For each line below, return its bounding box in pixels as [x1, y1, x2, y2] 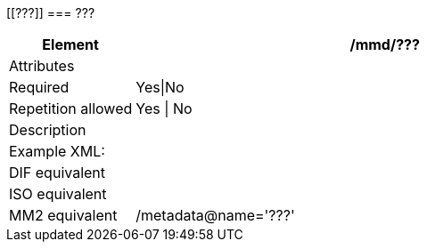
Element [42, 36, 99, 53]
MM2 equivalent [9, 206, 118, 224]
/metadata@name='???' [135, 206, 295, 224]
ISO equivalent [9, 185, 107, 203]
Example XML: [9, 142, 105, 160]
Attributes [9, 57, 75, 75]
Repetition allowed [9, 100, 133, 117]
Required [9, 78, 70, 96]
